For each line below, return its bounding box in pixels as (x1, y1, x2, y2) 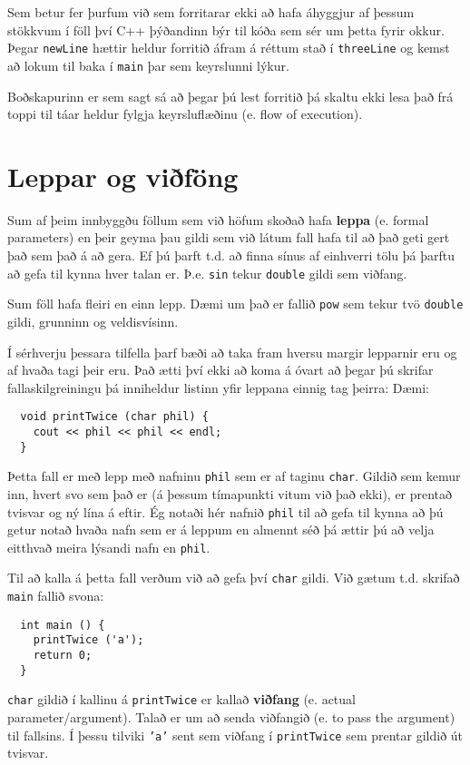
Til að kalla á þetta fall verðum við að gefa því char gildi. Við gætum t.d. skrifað (7, 568, 460, 587)
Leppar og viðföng (7, 157, 239, 194)
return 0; (33, 649, 93, 662)
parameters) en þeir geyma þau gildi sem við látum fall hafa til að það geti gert (7, 228, 450, 247)
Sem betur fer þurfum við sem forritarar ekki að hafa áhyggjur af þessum (7, 3, 415, 21)
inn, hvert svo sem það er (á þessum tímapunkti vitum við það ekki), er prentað (7, 484, 453, 503)
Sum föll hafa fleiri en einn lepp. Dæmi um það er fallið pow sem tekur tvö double (7, 294, 464, 313)
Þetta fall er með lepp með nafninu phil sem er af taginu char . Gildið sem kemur (7, 466, 461, 485)
